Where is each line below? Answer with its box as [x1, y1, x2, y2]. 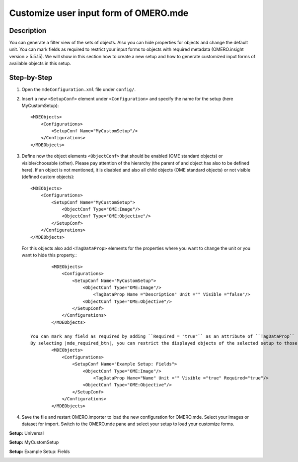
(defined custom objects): [21, 174, 74, 180]
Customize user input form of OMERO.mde [9, 7, 189, 18]
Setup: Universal [9, 430, 44, 436]
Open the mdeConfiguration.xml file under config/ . [21, 87, 136, 92]
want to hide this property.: [21, 252, 77, 258]
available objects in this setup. [9, 60, 72, 67]
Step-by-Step [9, 74, 53, 82]
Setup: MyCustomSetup [9, 439, 59, 445]
